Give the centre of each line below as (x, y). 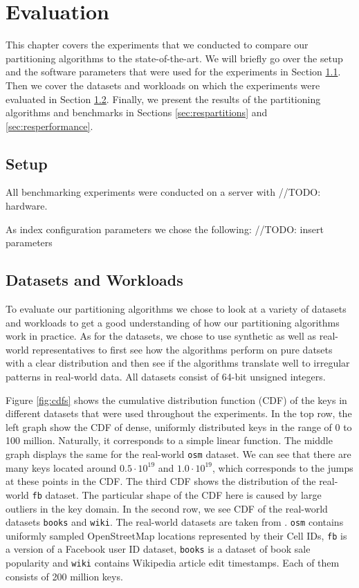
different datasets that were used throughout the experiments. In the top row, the (179, 413)
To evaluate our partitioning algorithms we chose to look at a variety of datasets (176, 309)
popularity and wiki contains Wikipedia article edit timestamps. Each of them (173, 563)
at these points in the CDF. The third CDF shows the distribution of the (161, 481)
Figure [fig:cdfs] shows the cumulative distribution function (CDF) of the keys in (176, 399)
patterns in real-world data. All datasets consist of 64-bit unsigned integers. (166, 377)
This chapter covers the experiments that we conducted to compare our (157, 45)
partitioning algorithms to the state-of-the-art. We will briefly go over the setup (174, 58)
